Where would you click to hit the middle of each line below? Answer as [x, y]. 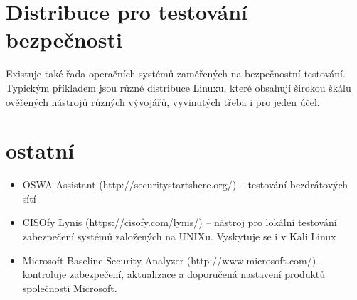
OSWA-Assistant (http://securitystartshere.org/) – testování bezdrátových [185, 184]
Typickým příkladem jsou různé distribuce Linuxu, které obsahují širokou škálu [178, 87]
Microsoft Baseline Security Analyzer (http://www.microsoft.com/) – [173, 260]
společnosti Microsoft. [70, 288]
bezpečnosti [64, 39]
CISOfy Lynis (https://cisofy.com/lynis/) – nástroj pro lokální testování [180, 222]
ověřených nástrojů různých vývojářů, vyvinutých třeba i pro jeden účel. [163, 101]
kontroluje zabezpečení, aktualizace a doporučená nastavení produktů [174, 274]
